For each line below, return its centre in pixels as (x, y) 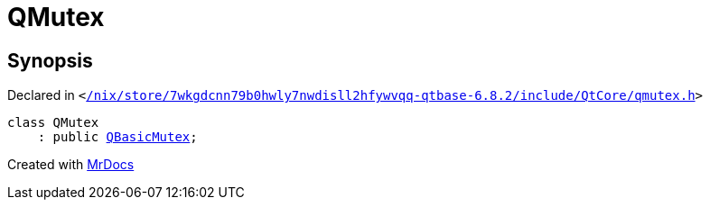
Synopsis (50, 60)
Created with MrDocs (71, 165)
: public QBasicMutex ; (117, 137)
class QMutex (53, 123)
